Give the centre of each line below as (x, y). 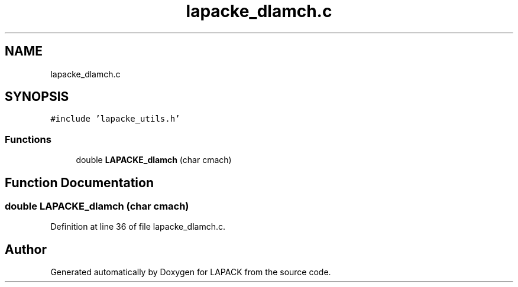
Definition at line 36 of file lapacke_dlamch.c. (138, 227)
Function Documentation (79, 182)
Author (26, 249)
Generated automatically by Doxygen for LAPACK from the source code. (191, 272)
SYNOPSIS (37, 97)
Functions (28, 139)
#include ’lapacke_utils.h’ (115, 119)
